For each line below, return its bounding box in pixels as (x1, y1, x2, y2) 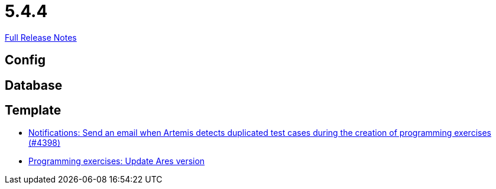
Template (5, 103, 61, 118)
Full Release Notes (5, 32, 77, 43)
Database (5, 77, 63, 93)
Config (5, 53, 46, 68)
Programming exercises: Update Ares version (28, 156, 205, 167)
